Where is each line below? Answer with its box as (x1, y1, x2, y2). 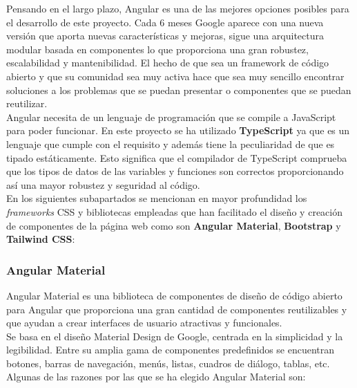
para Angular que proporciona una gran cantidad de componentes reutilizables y (6, 302, 347, 316)
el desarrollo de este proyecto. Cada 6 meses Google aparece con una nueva (6, 15, 324, 29)
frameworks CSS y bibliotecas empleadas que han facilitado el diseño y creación (6, 204, 342, 219)
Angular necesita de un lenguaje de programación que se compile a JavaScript (6, 109, 336, 124)
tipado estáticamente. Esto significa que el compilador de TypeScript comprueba (6, 150, 347, 165)
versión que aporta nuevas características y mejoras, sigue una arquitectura (6, 28, 324, 43)
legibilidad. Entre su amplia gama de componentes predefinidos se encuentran (6, 342, 335, 357)
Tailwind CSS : (6, 232, 75, 246)
